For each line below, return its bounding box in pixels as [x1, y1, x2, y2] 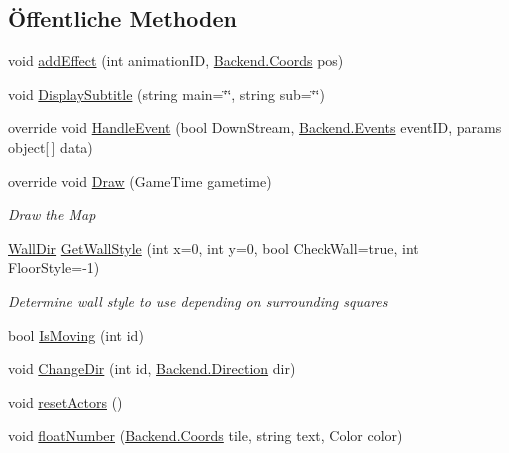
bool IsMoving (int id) [8, 324, 144, 345]
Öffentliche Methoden [8, 3, 237, 34]
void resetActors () [8, 391, 123, 412]
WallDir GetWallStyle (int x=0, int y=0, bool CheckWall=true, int [8, 237, 419, 258]
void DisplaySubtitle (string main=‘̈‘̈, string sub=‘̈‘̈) [8, 83, 325, 104]
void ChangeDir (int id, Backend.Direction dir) [8, 358, 296, 379]
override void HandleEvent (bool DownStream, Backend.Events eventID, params [8, 117, 502, 138]
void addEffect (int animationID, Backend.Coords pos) [8, 50, 344, 71]
